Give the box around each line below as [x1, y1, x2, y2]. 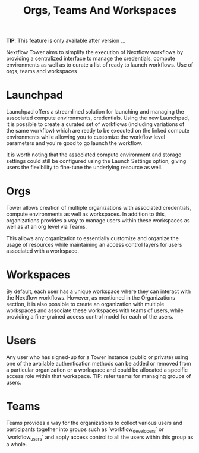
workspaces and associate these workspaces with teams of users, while [6, 307, 184, 314]
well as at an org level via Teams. [6, 224, 87, 231]
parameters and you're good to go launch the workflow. [6, 140, 143, 147]
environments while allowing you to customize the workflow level [6, 133, 165, 140]
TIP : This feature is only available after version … [6, 37, 126, 45]
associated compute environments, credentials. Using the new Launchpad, [6, 114, 189, 122]
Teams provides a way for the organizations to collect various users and [6, 419, 183, 426]
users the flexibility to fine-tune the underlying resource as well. [6, 164, 163, 171]
